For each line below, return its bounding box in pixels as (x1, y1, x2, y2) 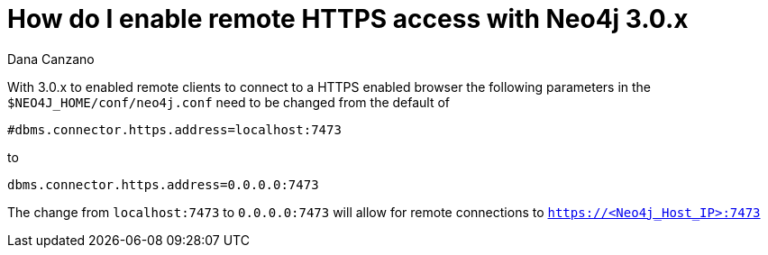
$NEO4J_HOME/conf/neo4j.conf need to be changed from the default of (7, 94, 451, 110)
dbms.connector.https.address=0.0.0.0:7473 (7, 177, 319, 192)
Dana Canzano (7, 50, 95, 67)
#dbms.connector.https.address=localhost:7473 (7, 122, 342, 137)
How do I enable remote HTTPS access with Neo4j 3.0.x (7, 4, 689, 34)
